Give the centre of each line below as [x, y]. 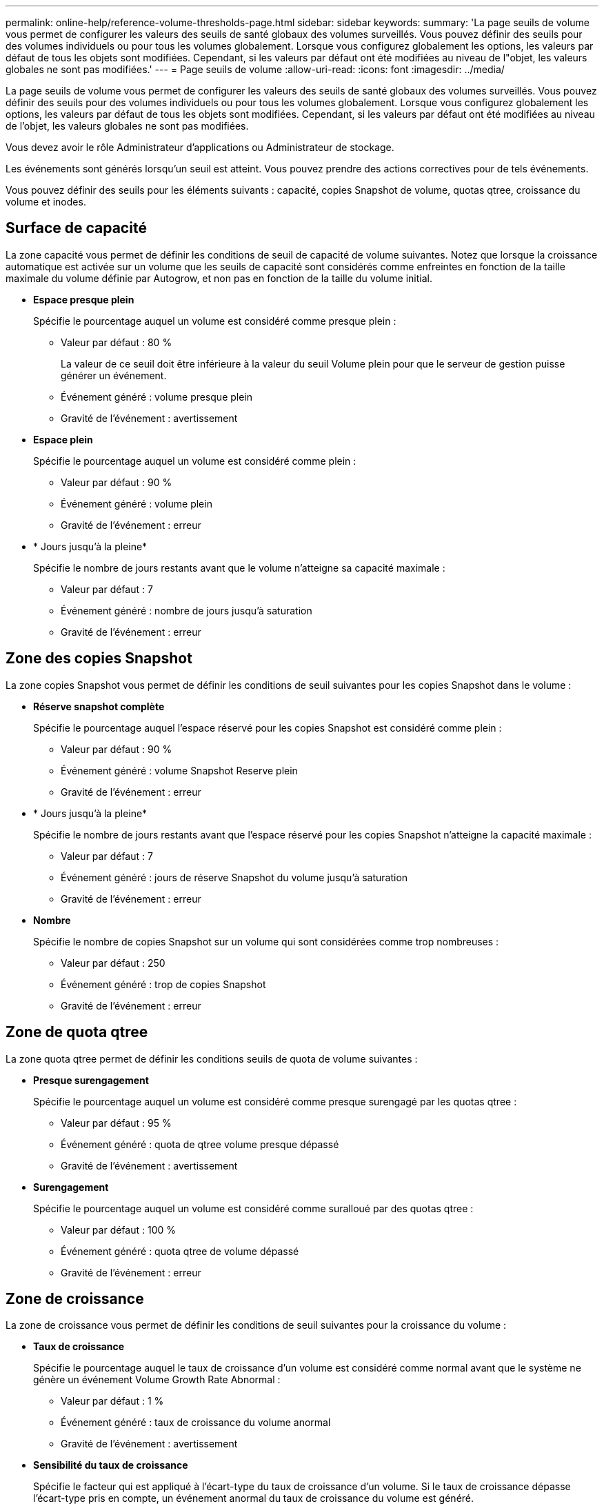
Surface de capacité [76, 228]
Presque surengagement [91, 1080]
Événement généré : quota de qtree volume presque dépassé [200, 1144]
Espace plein [63, 439]
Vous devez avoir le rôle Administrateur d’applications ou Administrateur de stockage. [200, 147]
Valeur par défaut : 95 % [116, 1123]
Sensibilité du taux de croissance [111, 1465]
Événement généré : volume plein [137, 503]
